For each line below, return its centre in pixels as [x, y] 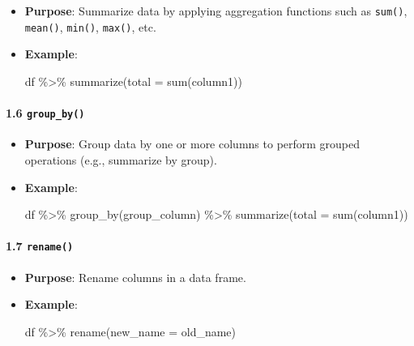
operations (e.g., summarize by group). [121, 159]
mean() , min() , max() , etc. [90, 26]
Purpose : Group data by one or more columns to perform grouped [192, 144]
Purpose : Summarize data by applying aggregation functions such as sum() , [216, 11]
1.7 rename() [40, 246]
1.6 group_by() [45, 113]
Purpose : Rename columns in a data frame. [135, 277]
